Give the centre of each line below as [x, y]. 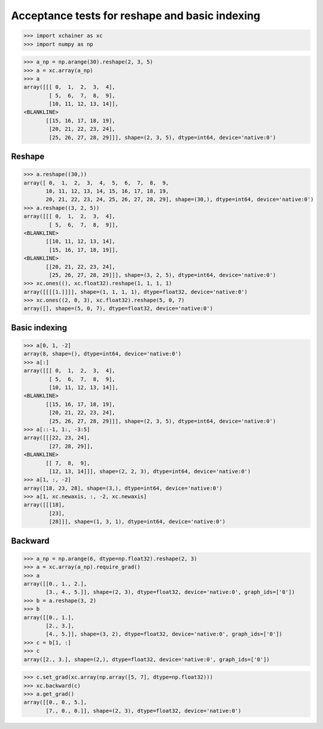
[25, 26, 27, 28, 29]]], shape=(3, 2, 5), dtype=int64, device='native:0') [162, 275]
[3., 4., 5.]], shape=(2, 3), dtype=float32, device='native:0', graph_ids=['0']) [170, 592]
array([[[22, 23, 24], [57, 438]
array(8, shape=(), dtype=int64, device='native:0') [103, 354]
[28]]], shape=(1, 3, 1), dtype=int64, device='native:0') [137, 522]
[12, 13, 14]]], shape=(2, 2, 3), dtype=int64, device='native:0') [150, 471]
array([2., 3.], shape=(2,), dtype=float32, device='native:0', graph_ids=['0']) [147, 659]
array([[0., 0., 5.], [55, 702]
